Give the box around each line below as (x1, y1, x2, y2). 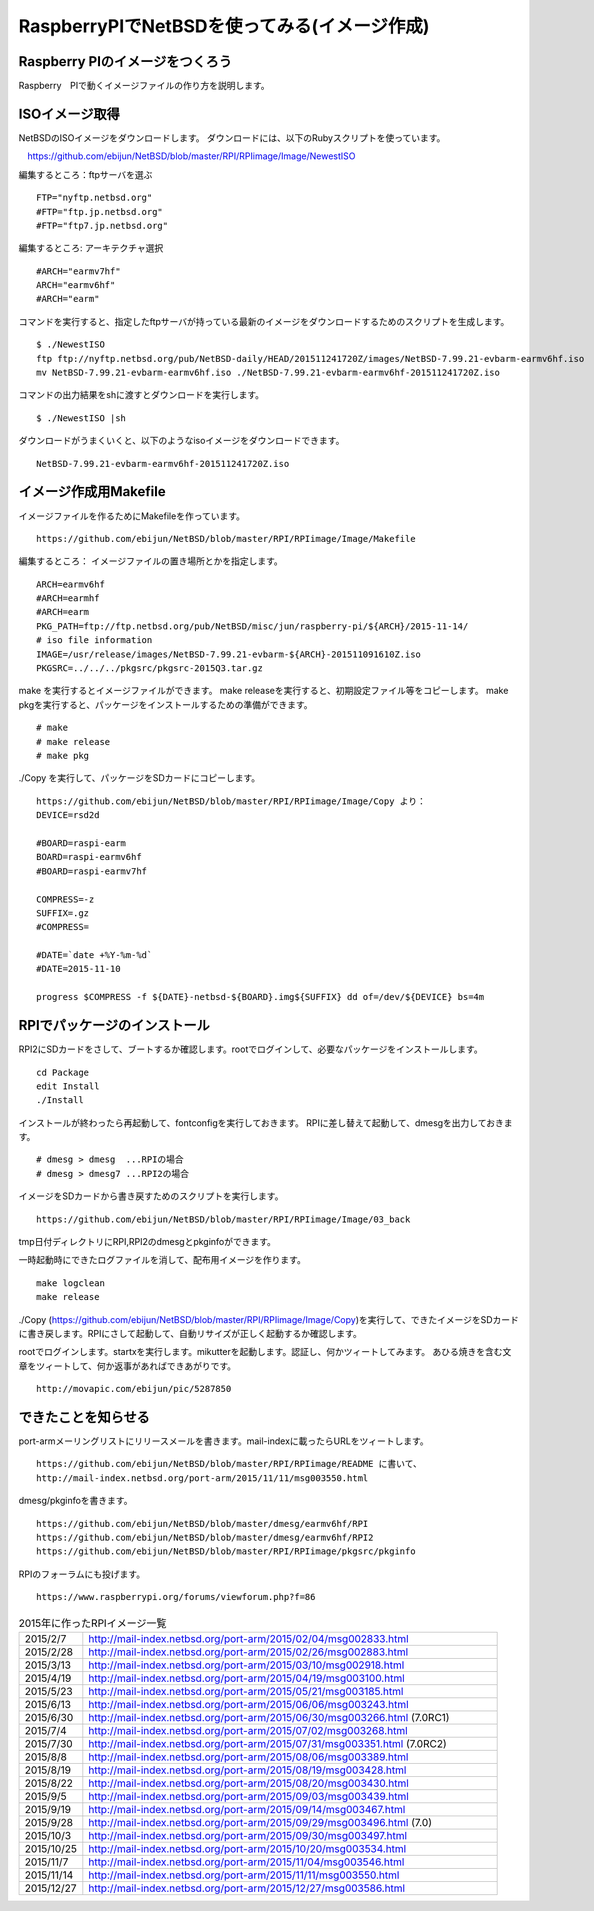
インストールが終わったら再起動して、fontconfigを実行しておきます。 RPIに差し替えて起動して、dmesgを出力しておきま (18, 1116, 514, 1129)
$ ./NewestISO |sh (36, 412, 127, 424)
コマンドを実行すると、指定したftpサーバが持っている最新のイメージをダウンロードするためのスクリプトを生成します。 (18, 315, 510, 327)
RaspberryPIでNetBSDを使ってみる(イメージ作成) (18, 15, 430, 37)
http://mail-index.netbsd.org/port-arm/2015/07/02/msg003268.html (88, 1723, 409, 1737)
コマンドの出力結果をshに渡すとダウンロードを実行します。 (18, 389, 265, 401)
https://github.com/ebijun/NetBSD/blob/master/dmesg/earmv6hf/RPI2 (36, 1532, 374, 1544)
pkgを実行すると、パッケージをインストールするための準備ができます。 (18, 698, 314, 710)
